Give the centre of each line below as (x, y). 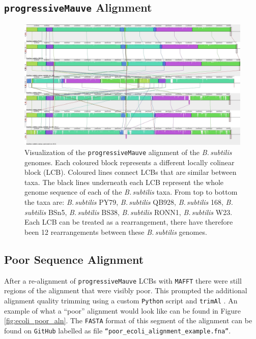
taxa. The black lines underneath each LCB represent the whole (124, 182)
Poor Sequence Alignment (74, 259)
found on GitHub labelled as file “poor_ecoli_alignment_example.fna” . (118, 330)
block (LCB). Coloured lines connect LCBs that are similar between (131, 172)
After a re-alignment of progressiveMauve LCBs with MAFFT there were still (123, 280)
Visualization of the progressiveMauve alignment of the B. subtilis (128, 152)
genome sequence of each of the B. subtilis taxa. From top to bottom (131, 192)
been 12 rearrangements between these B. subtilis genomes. (116, 232)
